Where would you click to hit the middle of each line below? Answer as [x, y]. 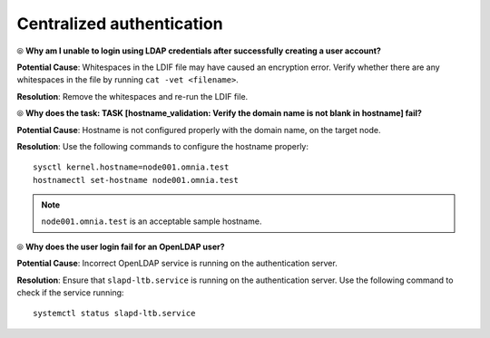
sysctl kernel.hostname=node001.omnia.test [131, 167]
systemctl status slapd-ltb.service [114, 314]
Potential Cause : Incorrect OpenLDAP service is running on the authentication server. [177, 264]
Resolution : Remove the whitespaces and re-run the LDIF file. [132, 96]
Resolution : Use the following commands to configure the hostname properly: [162, 146]
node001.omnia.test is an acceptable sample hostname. [152, 221]
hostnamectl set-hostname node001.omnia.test [136, 180]
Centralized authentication [120, 24]
